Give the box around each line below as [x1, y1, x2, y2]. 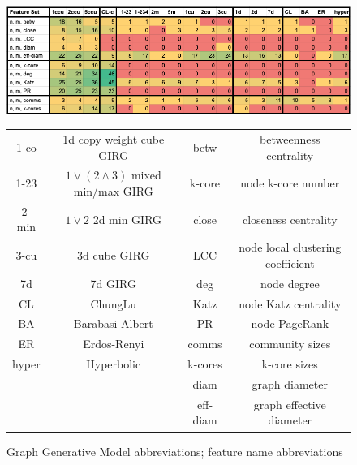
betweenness [260, 131, 320, 147]
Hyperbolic [86, 355, 141, 372]
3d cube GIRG [77, 247, 150, 264]
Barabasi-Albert [73, 315, 153, 332]
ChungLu [90, 295, 137, 312]
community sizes [249, 335, 331, 352]
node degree [260, 274, 320, 291]
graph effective [253, 395, 326, 412]
